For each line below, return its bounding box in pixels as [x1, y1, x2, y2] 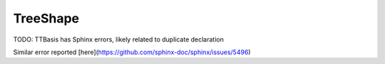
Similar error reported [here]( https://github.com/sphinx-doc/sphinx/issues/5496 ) [13, 48, 251, 56]
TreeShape [13, 11, 80, 26]
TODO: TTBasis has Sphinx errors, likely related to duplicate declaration [13, 35, 224, 44]
